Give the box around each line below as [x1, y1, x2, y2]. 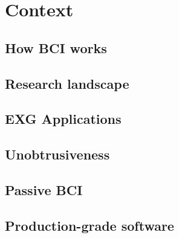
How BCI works [5, 38, 107, 57]
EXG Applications [5, 109, 122, 128]
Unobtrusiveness [5, 145, 110, 164]
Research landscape [5, 74, 129, 92]
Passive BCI [5, 180, 83, 199]
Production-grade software [5, 216, 174, 234]
